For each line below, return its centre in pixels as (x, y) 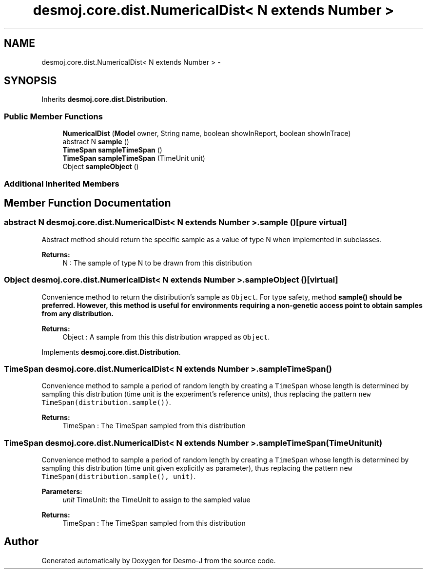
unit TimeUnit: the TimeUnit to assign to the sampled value (156, 500)
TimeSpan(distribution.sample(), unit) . (119, 477)
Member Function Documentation (87, 203)
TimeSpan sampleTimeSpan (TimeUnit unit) (134, 158)
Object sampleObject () (101, 167)
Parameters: (62, 492)
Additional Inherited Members (62, 183)
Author (21, 542)
